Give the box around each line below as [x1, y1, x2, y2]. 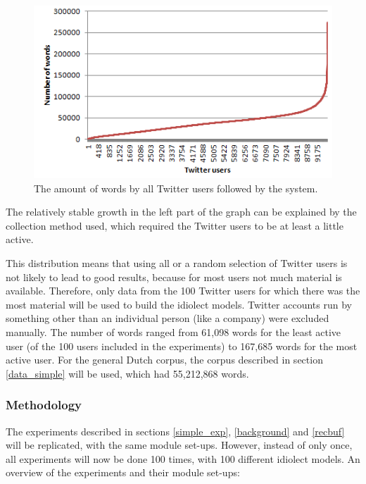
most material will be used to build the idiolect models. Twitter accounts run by [6, 297, 352, 311]
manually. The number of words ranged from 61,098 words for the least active [6, 324, 341, 339]
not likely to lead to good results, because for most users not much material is [6, 269, 342, 284]
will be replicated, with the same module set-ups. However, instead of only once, [6, 438, 353, 452]
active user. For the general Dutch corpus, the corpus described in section [6, 352, 323, 367]
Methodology [6, 396, 82, 414]
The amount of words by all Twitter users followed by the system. [34, 180, 318, 195]
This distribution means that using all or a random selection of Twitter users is [6, 255, 348, 270]
